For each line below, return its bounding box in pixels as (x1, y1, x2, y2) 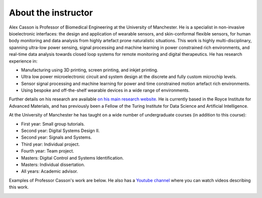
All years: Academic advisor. (21, 168, 78, 174)
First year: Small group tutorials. (21, 121, 85, 127)
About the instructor (9, 7, 93, 18)
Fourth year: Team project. (21, 148, 75, 154)
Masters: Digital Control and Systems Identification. (21, 155, 124, 161)
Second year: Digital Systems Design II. (21, 128, 100, 133)
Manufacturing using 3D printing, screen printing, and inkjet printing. (21, 67, 159, 73)
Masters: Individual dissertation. (21, 162, 85, 167)
